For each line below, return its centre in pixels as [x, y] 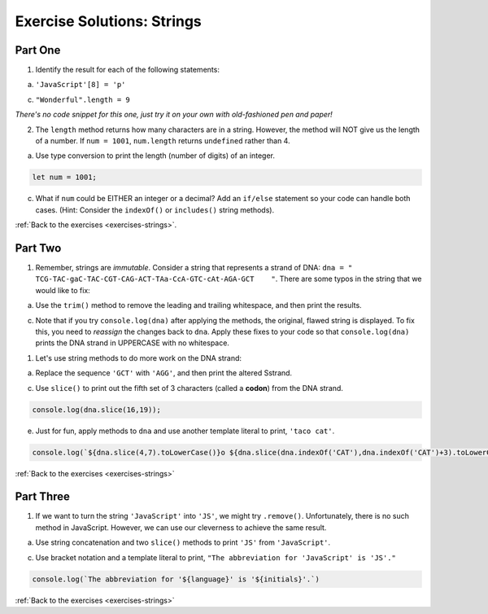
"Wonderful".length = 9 [83, 99]
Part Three [43, 497]
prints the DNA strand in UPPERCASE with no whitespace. [132, 343]
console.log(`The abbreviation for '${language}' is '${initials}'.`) [176, 579]
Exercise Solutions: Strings [109, 21]
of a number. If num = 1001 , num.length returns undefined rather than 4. [163, 141]
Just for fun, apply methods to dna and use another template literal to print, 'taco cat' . [185, 431]
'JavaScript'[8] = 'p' [81, 85]
